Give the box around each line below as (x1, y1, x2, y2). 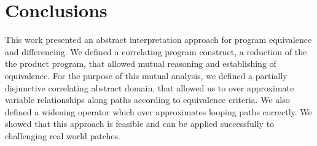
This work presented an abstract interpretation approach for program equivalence (5, 33, 312, 46)
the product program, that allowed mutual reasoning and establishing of (5, 57, 276, 70)
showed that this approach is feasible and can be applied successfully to (5, 117, 275, 130)
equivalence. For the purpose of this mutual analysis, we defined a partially (5, 69, 288, 82)
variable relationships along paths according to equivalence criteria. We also (5, 93, 290, 106)
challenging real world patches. (5, 129, 120, 142)
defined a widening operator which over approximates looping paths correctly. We (5, 105, 312, 118)
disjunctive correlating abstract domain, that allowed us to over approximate (5, 81, 294, 94)
